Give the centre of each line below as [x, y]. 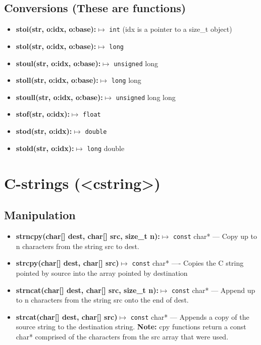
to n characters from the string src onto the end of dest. [102, 300]
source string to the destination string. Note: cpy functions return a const [131, 327]
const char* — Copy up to [215, 236]
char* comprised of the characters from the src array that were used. [122, 337]
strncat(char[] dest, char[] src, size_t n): [87, 290]
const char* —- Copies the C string [188, 263]
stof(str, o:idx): [43, 114]
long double [106, 148]
